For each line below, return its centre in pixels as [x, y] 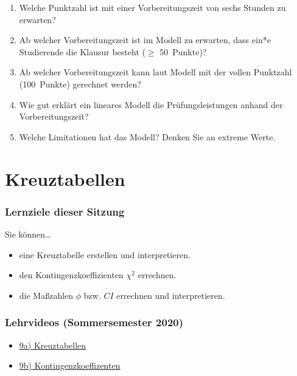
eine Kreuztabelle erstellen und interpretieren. [105, 254]
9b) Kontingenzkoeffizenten [70, 365]
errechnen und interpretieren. [171, 295]
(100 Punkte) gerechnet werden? [80, 84]
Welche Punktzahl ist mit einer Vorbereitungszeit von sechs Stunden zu [152, 7]
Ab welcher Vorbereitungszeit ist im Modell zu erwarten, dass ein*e [145, 40]
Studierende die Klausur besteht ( [82, 51]
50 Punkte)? [183, 51]
